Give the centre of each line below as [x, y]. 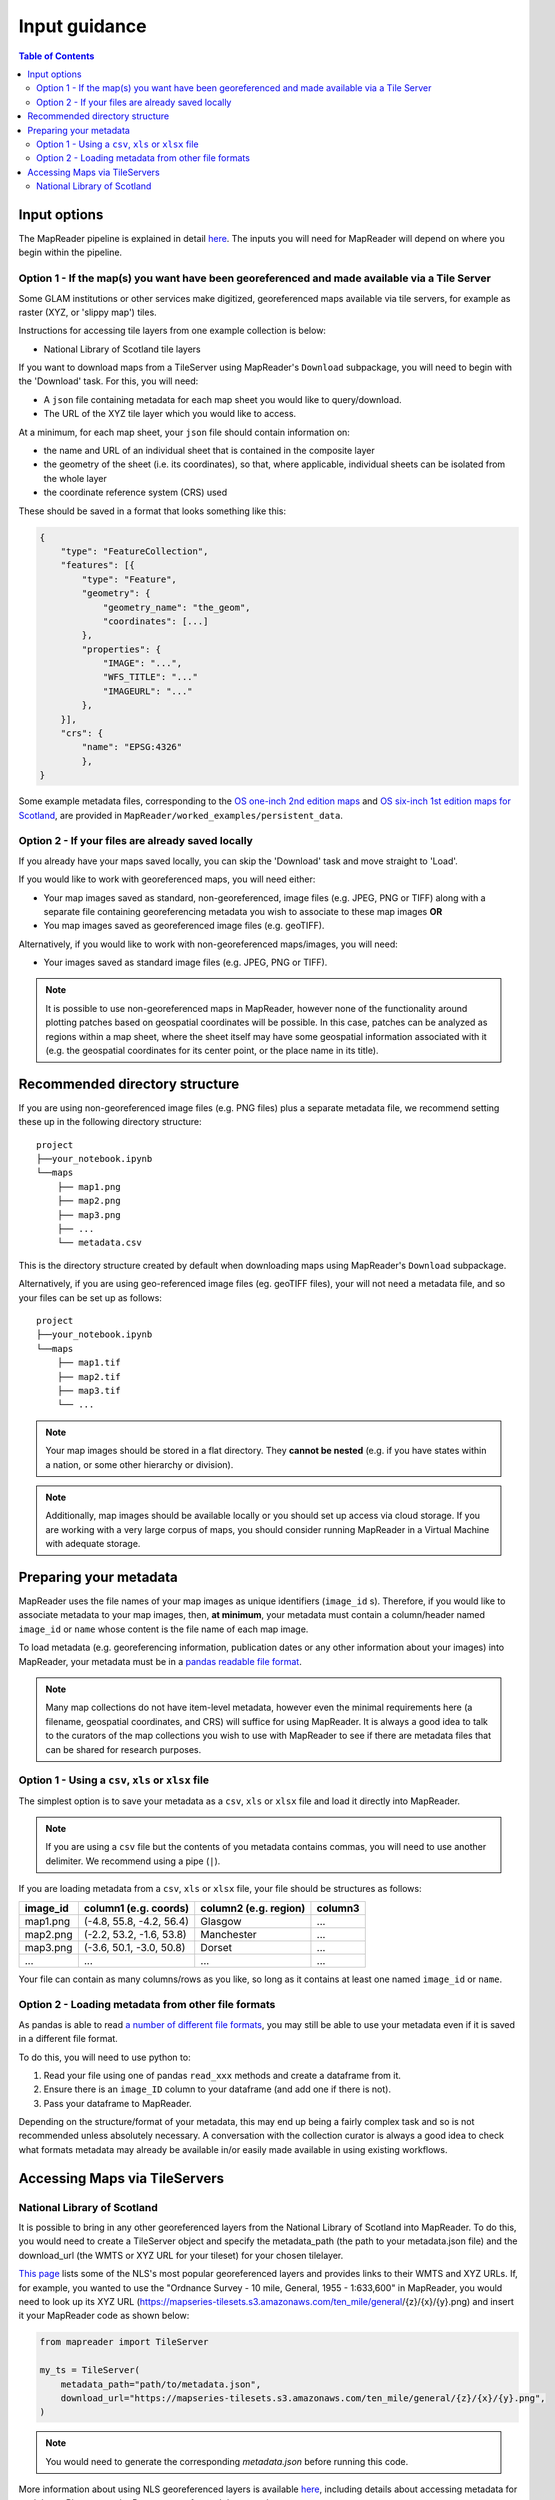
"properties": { [121, 649]
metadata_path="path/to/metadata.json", [161, 2384]
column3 [338, 1908]
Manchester [228, 1934]
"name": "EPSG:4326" [132, 747]
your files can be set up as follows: [90, 1297]
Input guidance [82, 26]
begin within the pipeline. [70, 252]
